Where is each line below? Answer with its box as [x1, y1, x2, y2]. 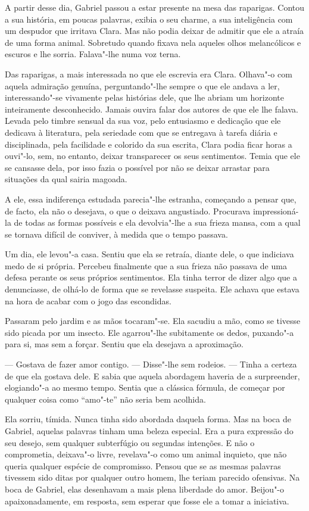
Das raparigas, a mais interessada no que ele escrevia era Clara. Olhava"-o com [5, 67, 292, 80]
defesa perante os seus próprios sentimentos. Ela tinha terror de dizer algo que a [5, 271, 297, 283]
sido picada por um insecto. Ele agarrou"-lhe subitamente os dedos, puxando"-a [5, 326, 294, 338]
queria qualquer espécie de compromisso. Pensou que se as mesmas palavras [5, 459, 281, 472]
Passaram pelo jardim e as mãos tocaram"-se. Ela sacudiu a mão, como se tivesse [5, 314, 301, 327]
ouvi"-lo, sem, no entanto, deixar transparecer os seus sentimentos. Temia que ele [5, 149, 300, 162]
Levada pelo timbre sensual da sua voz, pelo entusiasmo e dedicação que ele [5, 114, 281, 127]
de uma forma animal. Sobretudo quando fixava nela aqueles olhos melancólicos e [5, 36, 301, 48]
